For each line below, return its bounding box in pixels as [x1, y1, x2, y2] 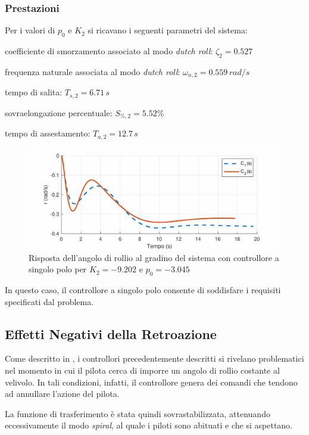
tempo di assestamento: [5, 127, 90, 139]
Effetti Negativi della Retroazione [5, 324, 217, 343]
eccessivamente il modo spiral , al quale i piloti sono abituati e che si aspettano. [5, 419, 293, 431]
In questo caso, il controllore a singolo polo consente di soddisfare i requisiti [5, 283, 281, 296]
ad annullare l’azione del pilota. [5, 387, 120, 400]
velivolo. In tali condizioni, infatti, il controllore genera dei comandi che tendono [5, 375, 298, 388]
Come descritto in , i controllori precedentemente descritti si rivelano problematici [5, 352, 304, 365]
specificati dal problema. [5, 295, 94, 307]
